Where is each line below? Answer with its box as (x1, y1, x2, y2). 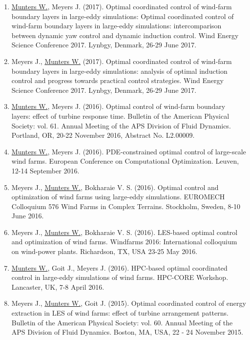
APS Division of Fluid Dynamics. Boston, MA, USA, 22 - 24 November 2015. (11, 327, 243, 337)
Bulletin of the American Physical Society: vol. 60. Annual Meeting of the (11, 317, 233, 327)
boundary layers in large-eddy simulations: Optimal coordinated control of (11, 11, 234, 21)
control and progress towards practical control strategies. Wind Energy (11, 75, 224, 85)
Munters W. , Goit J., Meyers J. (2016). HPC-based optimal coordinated (11, 262, 228, 273)
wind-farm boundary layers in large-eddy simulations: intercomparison (11, 21, 222, 31)
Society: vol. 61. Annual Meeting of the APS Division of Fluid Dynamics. (11, 120, 231, 130)
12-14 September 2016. (11, 165, 80, 175)
